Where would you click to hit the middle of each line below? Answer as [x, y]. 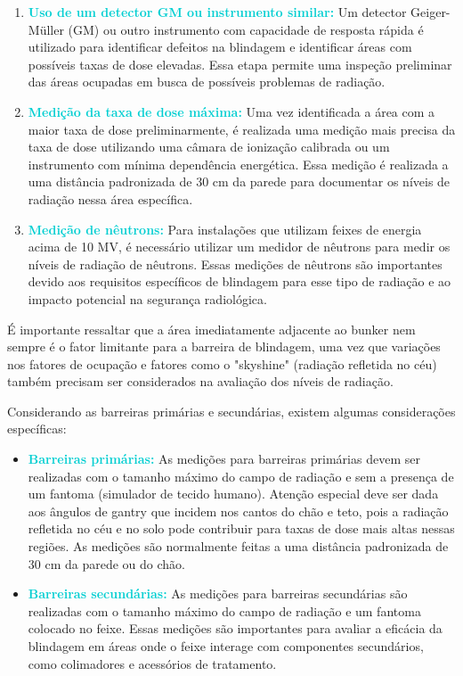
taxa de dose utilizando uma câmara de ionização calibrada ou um [209, 147]
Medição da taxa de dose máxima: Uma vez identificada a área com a [231, 111]
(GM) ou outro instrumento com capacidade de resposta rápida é [246, 29]
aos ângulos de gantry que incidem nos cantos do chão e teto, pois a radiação [238, 511]
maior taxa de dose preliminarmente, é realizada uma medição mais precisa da [242, 129]
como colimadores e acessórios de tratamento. [152, 663]
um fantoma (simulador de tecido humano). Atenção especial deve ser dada [233, 494]
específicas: [37, 429]
